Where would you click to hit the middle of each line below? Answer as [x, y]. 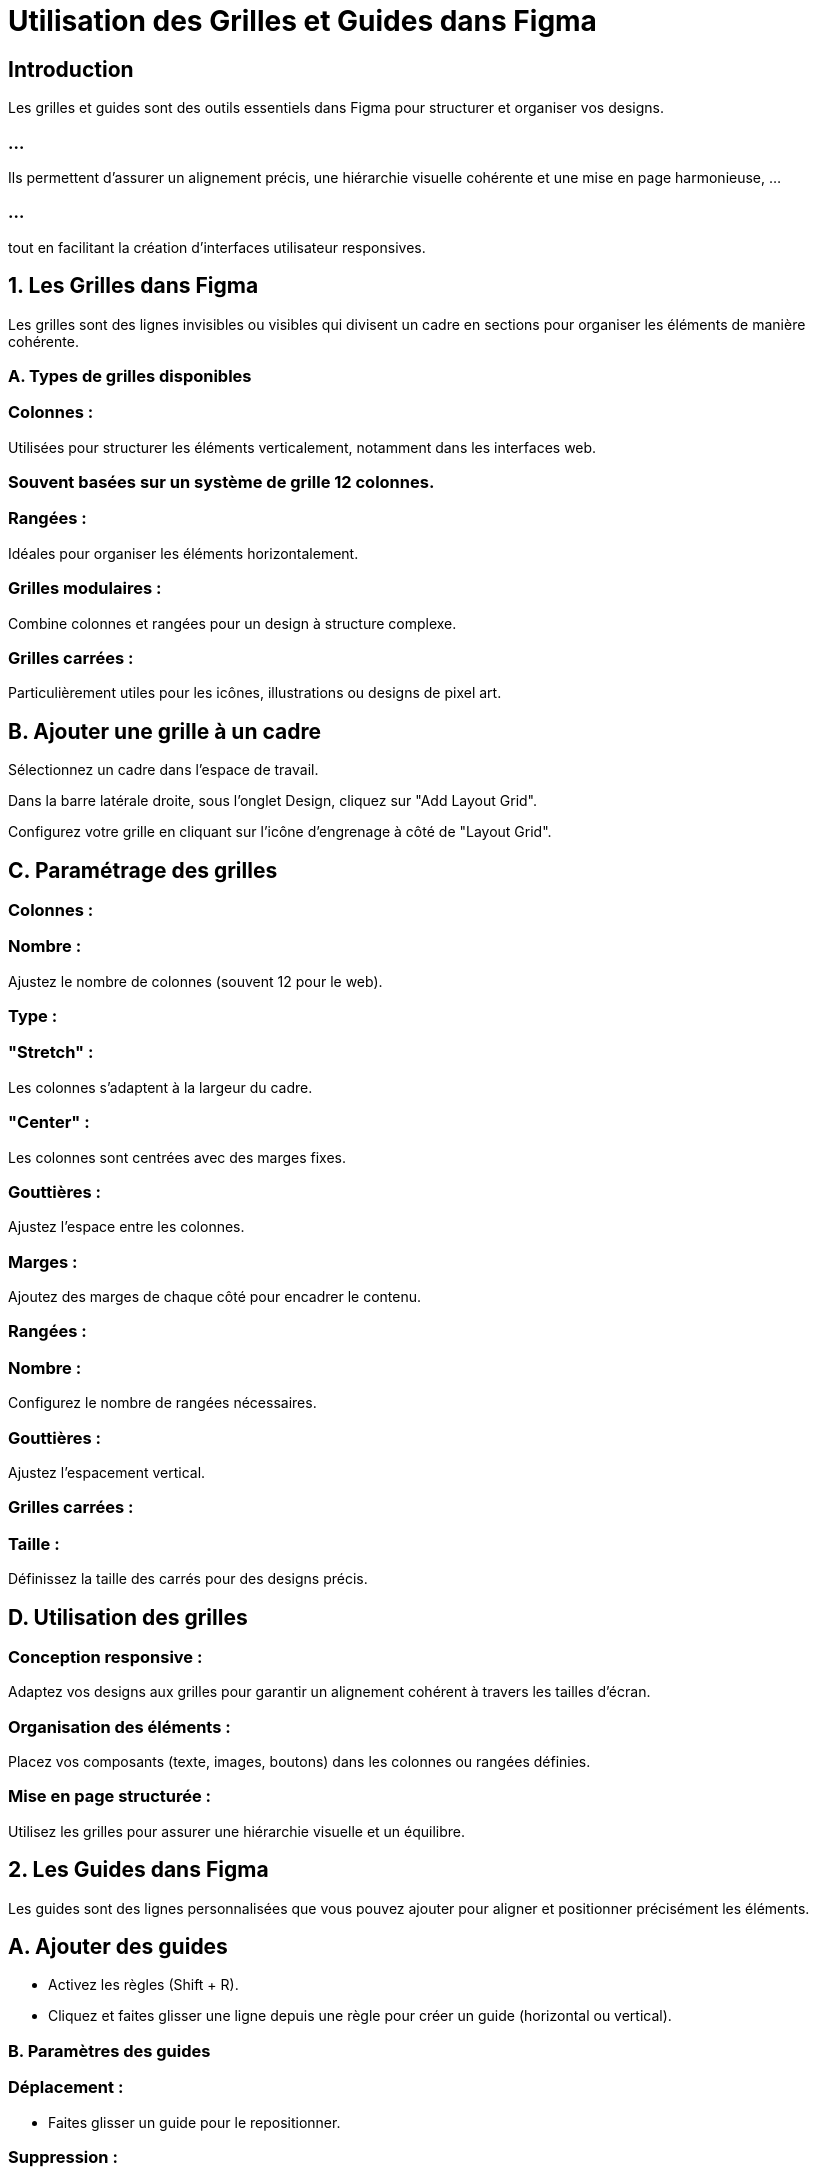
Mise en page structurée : [110, 1796]
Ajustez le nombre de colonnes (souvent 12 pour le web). [195, 981]
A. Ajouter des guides [118, 1947]
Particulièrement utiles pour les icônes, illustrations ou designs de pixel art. [255, 693]
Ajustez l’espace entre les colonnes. [126, 1227]
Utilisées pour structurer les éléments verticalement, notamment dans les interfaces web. [302, 447]
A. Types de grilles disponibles [130, 375]
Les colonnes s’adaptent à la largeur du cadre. [160, 1087]
